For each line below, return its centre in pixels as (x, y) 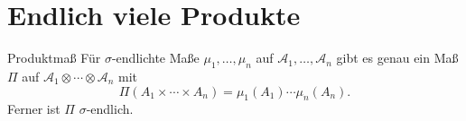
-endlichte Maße (155, 58)
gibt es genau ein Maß (397, 58)
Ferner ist (34, 109)
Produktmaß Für (54, 58)
